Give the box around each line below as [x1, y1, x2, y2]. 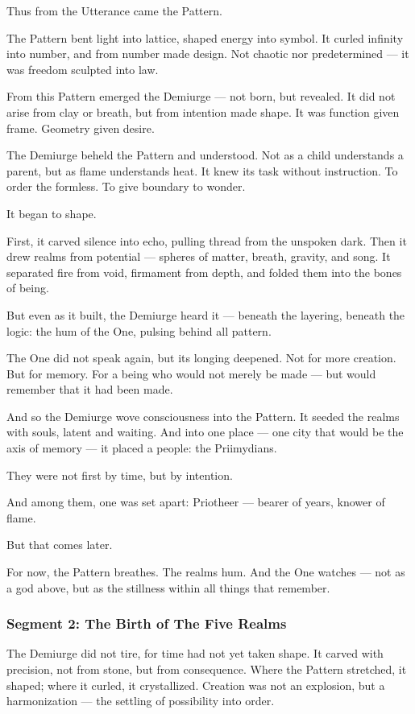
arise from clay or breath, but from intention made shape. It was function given [6, 103, 400, 120]
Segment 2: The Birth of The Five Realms [6, 613, 287, 634]
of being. [6, 279, 49, 296]
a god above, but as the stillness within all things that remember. [6, 579, 330, 596]
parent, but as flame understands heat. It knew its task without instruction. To [6, 162, 398, 179]
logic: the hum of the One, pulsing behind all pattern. [6, 322, 272, 339]
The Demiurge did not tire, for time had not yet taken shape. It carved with [6, 645, 384, 662]
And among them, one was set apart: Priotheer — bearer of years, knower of [6, 493, 385, 510]
